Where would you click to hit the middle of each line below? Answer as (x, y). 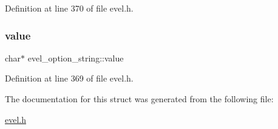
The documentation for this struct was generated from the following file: (139, 99)
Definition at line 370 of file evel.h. (69, 8)
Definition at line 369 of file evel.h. (69, 78)
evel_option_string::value (76, 58)
